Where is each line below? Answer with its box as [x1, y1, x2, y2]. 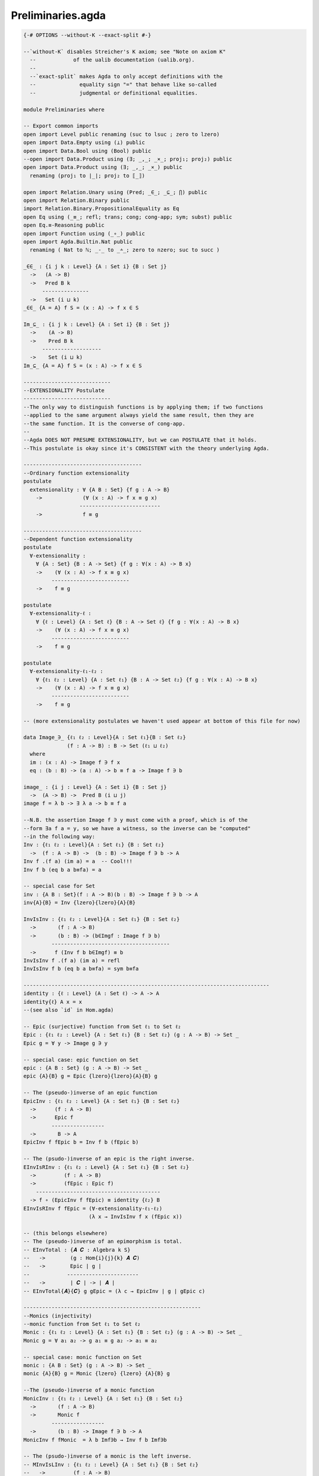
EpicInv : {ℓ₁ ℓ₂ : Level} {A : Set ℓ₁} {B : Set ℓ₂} [23, 1098, 180, 1104]
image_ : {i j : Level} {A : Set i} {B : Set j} [23, 783, 167, 791]
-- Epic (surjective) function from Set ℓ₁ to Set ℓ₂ [23, 1023, 181, 1030]
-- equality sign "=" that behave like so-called [30, 81, 217, 88]
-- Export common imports [23, 123, 99, 129]
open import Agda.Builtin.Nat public [23, 238, 133, 245]
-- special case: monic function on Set [23, 1354, 142, 1360]
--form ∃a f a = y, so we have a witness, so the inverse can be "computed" [23, 825, 251, 832]
